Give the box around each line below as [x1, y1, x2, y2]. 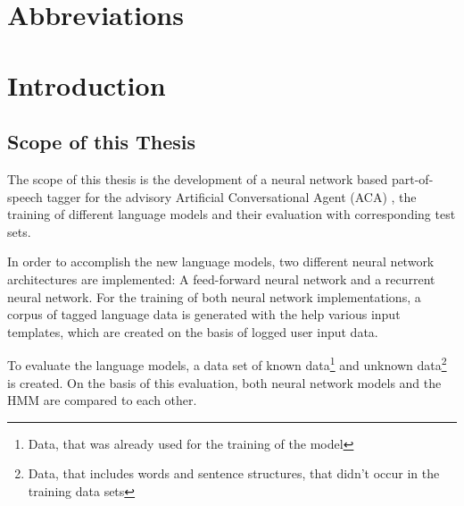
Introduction [7, 66, 166, 103]
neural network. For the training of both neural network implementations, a [7, 287, 421, 306]
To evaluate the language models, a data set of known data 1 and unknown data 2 [7, 353, 447, 374]
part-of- [391, 169, 434, 188]
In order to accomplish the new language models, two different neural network [7, 252, 435, 271]
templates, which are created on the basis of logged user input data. [7, 322, 378, 341]
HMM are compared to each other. [7, 391, 197, 409]
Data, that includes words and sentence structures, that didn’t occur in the [28, 464, 440, 483]
